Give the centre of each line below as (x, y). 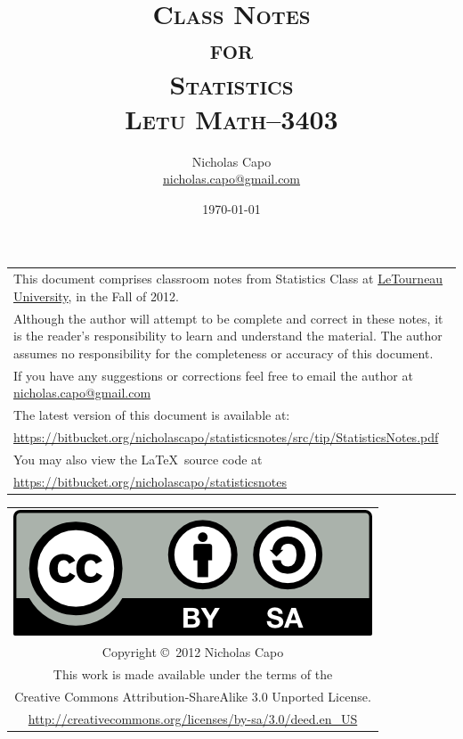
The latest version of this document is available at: (152, 415)
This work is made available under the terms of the (193, 674)
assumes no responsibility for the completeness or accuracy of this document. (223, 353)
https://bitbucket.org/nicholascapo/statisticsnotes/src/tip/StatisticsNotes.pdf (226, 436)
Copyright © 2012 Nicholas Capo (193, 652)
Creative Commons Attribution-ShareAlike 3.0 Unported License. (193, 697)
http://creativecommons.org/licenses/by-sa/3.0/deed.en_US (193, 718)
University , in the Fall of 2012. (96, 296)
